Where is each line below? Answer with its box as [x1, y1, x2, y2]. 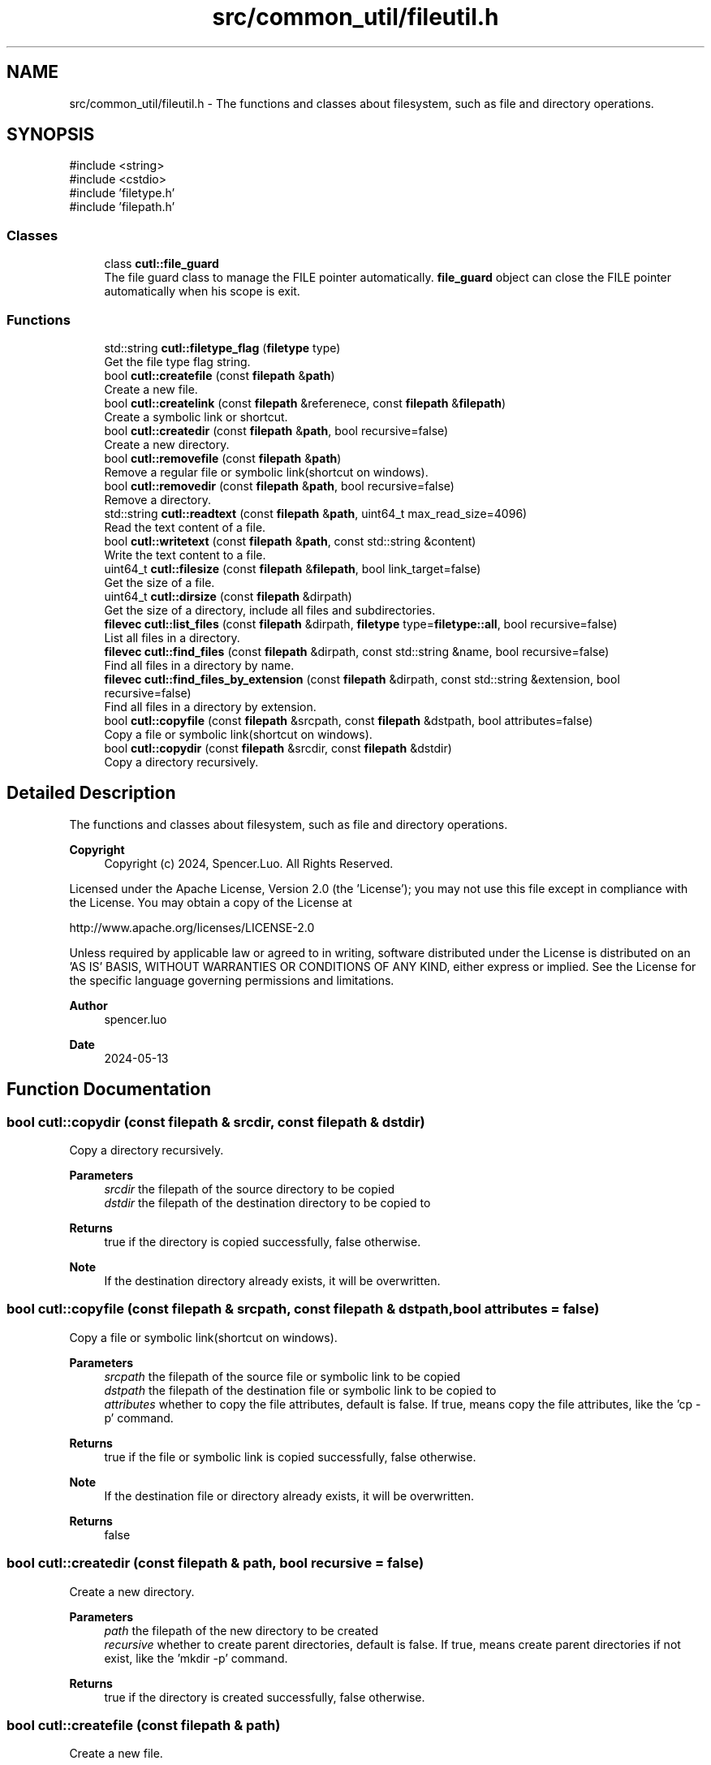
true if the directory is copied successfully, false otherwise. [104, 1235, 421, 1249]
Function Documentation [6, 1079, 211, 1100]
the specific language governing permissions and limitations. [69, 973, 394, 987]
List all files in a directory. [104, 630, 240, 645]
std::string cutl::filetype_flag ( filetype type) [104, 340, 341, 355]
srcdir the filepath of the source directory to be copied [104, 1182, 394, 1196]
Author [69, 998, 108, 1012]
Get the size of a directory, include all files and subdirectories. [104, 602, 436, 617]
